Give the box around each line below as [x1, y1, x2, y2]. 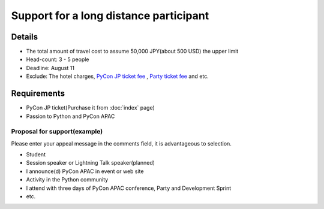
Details [11, 32, 38, 42]
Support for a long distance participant [11, 9, 209, 22]
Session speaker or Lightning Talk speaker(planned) [26, 159, 155, 166]
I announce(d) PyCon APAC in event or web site [26, 168, 144, 175]
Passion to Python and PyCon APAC [26, 113, 115, 120]
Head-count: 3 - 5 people [26, 56, 89, 63]
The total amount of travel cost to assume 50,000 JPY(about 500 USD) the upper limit [26, 48, 239, 55]
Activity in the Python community [26, 176, 109, 183]
